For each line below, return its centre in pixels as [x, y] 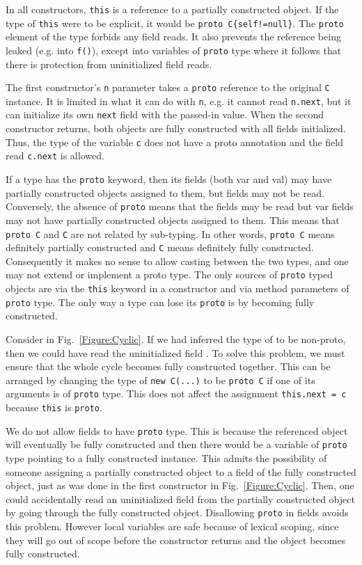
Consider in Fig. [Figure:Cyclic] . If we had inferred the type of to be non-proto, [176, 339]
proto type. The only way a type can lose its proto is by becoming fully [160, 302]
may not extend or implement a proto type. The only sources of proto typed [170, 274]
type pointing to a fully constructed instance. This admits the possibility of [166, 458]
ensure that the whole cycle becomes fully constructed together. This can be [168, 366]
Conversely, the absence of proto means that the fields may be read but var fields [180, 206]
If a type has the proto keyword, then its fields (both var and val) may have [169, 179]
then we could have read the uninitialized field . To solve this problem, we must [175, 352]
